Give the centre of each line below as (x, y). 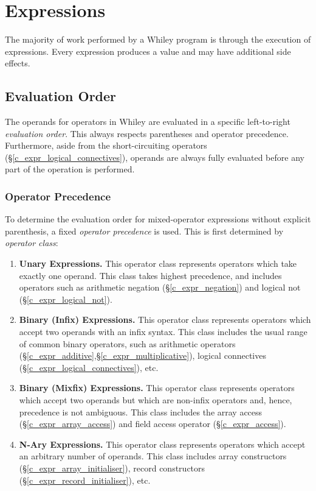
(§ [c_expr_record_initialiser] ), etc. (85, 480)
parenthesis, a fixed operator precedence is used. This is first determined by (144, 231)
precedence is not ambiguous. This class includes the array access (141, 412)
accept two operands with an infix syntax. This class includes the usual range (163, 332)
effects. (18, 63)
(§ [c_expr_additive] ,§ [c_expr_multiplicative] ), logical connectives (143, 355)
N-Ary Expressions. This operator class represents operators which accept (162, 444)
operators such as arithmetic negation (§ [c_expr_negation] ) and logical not (160, 287)
